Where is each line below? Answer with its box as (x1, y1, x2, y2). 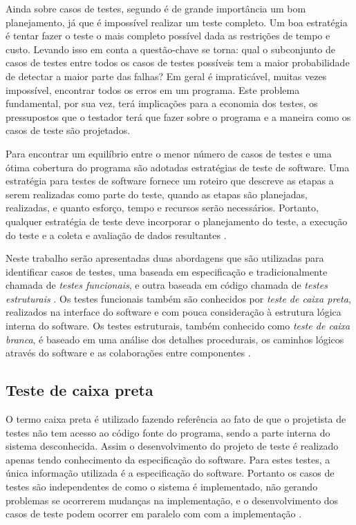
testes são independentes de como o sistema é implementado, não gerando (6, 479, 318, 494)
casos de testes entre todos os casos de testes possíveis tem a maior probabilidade (6, 55, 350, 70)
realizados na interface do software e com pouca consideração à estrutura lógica (6, 305, 341, 319)
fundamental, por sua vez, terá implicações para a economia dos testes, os (6, 96, 318, 111)
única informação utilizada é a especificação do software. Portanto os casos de (6, 466, 335, 480)
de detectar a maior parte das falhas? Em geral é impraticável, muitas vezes (6, 68, 327, 83)
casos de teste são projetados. (6, 123, 131, 137)
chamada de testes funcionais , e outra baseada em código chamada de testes (6, 278, 328, 292)
